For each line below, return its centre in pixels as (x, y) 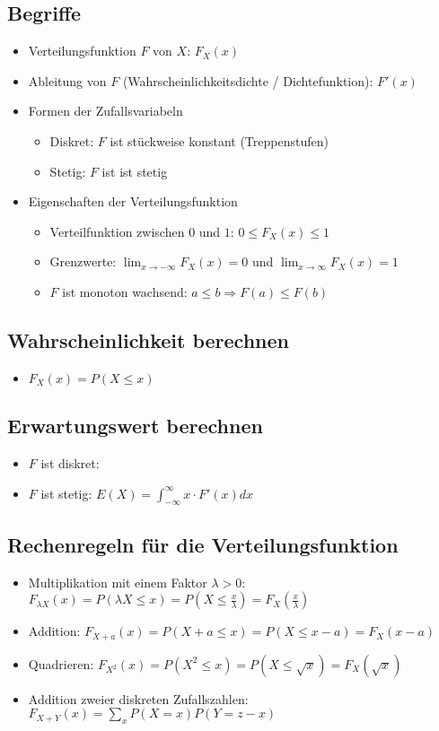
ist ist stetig (135, 171)
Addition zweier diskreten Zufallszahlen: (138, 698)
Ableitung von (67, 80)
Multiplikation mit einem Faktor (118, 582)
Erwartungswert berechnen (135, 426)
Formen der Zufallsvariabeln (105, 111)
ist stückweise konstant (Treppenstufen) (219, 140)
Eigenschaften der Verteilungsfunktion (133, 201)
